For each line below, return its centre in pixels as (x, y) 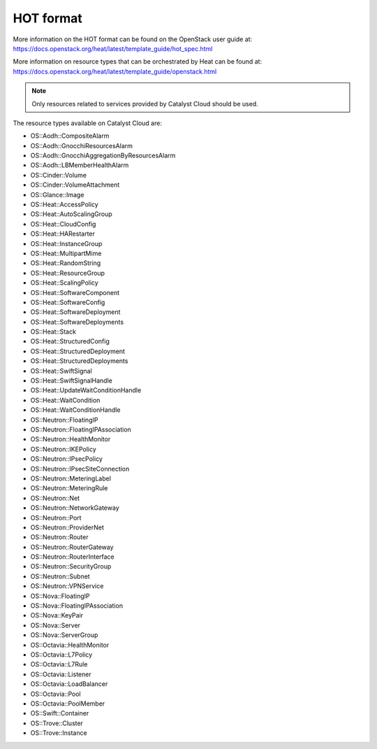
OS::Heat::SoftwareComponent (75, 292)
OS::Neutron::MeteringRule (69, 488)
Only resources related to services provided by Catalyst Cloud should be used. (145, 104)
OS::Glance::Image (57, 194)
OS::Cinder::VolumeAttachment (75, 185)
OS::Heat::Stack (53, 331)
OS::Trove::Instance (59, 733)
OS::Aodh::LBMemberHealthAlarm (80, 165)
